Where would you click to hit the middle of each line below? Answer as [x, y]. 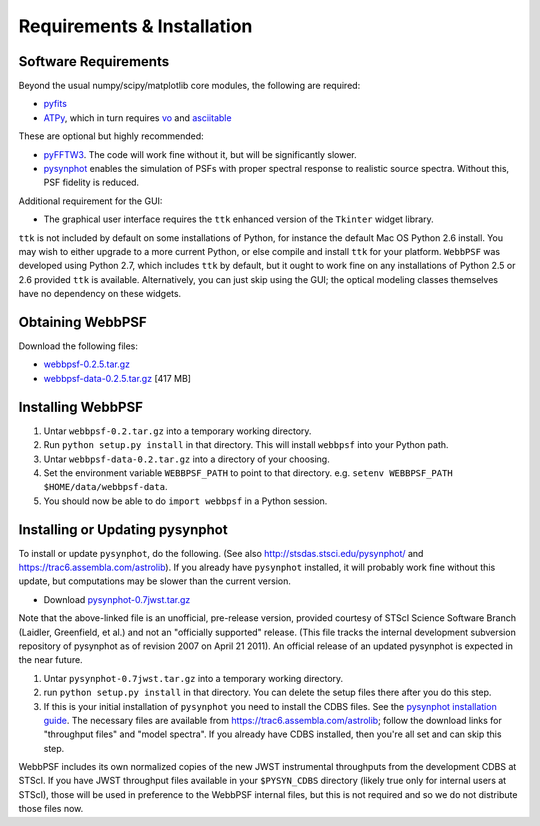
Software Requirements [94, 61]
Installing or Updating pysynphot [123, 529]
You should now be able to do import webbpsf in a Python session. [185, 501]
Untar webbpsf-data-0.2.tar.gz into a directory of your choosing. [186, 459]
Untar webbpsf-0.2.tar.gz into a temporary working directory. [177, 431]
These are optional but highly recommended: [111, 136]
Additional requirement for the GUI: [90, 201]
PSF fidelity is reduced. [91, 182]
